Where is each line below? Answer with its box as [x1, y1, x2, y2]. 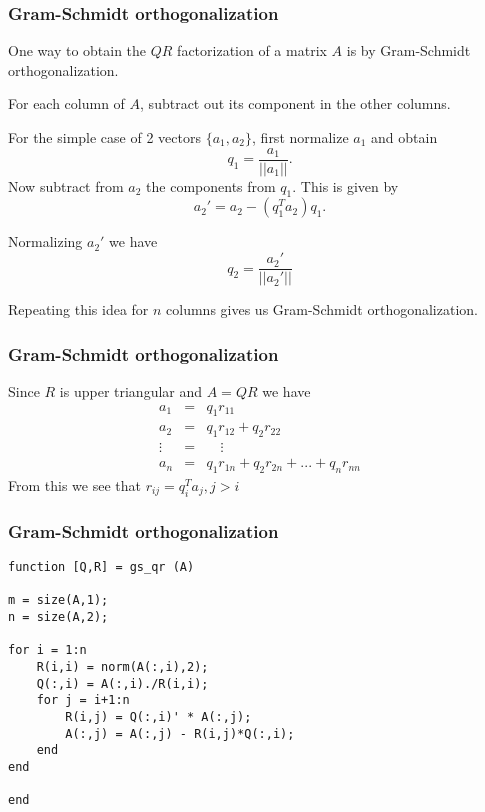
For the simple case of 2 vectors [8, 127, 201, 147]
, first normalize [252, 127, 349, 147]
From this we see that [8, 475, 141, 496]
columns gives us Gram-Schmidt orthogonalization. [166, 299, 478, 320]
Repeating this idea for [8, 299, 149, 320]
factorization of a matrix [177, 40, 327, 61]
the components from [146, 175, 276, 196]
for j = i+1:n [36, 693, 130, 708]
